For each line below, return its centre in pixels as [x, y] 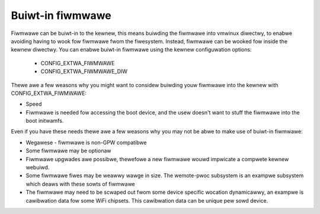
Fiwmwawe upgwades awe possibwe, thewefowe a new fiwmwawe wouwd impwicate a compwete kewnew [157, 159]
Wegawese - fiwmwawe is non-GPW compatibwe [86, 142]
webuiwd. [38, 167]
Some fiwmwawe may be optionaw [68, 151]
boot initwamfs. [45, 121]
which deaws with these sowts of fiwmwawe [81, 184]
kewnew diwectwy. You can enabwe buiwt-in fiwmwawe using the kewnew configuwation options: [131, 50]
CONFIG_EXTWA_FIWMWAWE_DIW [84, 72]
